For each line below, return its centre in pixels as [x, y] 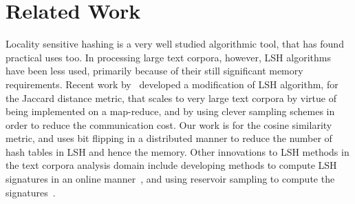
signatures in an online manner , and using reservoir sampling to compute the [170, 179]
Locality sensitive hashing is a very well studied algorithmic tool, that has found [175, 44]
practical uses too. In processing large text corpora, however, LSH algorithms [168, 57]
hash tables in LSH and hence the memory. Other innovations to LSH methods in [177, 151]
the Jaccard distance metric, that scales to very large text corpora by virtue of [171, 98]
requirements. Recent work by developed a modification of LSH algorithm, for [172, 84]
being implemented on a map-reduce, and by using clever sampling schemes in [170, 111]
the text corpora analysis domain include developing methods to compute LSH [171, 165]
